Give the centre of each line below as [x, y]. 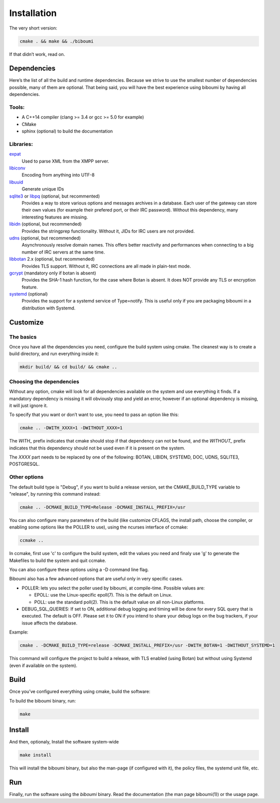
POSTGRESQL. [24, 464]
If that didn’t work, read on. [37, 54]
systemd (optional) [28, 294]
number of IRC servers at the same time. [63, 252]
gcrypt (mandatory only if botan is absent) [53, 273]
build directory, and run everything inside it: [54, 354]
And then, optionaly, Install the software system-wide [64, 742]
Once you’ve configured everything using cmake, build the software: [80, 691]
